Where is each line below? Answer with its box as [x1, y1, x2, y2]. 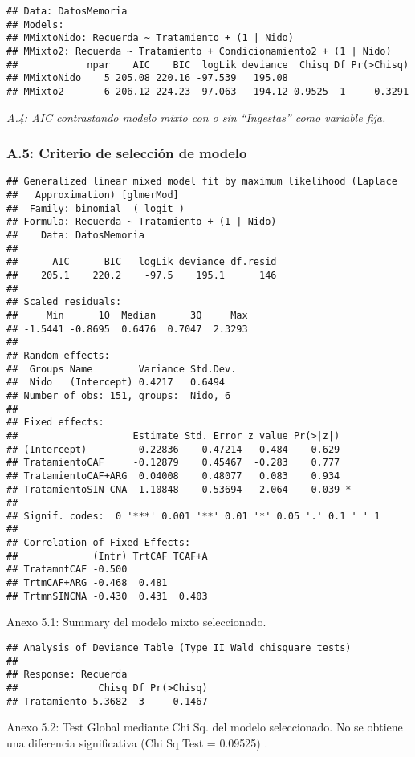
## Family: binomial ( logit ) [6, 202, 185, 214]
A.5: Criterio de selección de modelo [6, 143, 247, 163]
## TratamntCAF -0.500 [6, 564, 128, 576]
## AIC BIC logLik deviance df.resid [6, 256, 277, 268]
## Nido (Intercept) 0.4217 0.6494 [6, 376, 226, 389]
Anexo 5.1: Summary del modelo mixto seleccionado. [6, 613, 266, 630]
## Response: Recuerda [6, 669, 128, 681]
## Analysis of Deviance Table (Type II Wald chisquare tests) [6, 642, 352, 653]
